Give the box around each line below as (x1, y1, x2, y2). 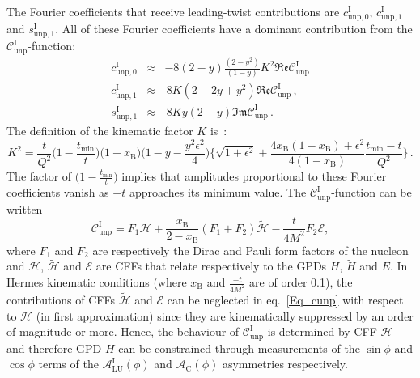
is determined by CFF (267, 323, 377, 340)
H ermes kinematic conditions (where (6, 274, 187, 291)
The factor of (6, 168, 72, 185)
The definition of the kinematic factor (6, 122, 193, 139)
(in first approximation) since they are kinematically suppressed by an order (36, 307, 414, 324)
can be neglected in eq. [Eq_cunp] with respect (167, 291, 404, 308)
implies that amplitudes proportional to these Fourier (121, 168, 387, 185)
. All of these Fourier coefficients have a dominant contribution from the (55, 20, 413, 37)
